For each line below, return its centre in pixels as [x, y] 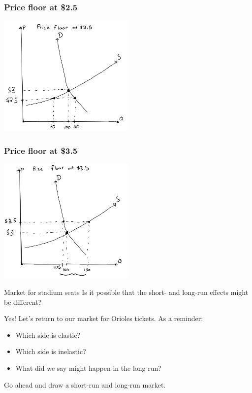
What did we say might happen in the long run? [88, 368]
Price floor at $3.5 [41, 150]
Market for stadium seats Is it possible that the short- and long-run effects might [126, 292]
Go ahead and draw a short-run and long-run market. [85, 384]
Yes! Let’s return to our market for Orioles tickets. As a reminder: [104, 318]
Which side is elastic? [48, 335]
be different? [23, 302]
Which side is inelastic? [51, 351]
